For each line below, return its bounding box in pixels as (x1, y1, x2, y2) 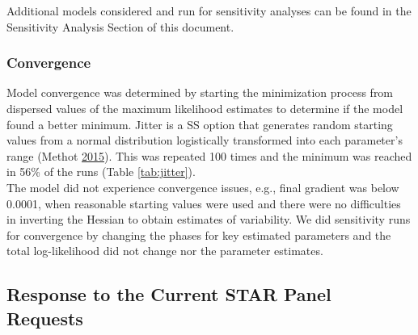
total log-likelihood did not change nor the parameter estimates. (6, 242, 323, 259)
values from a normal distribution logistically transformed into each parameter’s (6, 132, 403, 149)
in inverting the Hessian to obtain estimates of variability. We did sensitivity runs (6, 211, 411, 228)
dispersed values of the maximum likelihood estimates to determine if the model (6, 100, 403, 116)
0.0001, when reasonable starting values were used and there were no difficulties (6, 195, 401, 211)
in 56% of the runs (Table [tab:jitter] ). (6, 163, 196, 180)
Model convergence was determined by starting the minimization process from (6, 84, 394, 101)
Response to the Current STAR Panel (6, 282, 331, 307)
